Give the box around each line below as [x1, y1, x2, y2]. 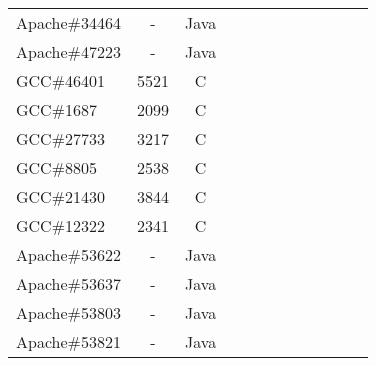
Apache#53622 [16, 243, 121, 266]
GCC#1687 [16, 98, 97, 121]
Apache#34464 [16, 11, 121, 34]
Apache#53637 [16, 272, 121, 295]
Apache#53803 [16, 301, 121, 324]
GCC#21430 [16, 185, 105, 208]
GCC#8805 [16, 156, 97, 179]
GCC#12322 [16, 214, 105, 237]
